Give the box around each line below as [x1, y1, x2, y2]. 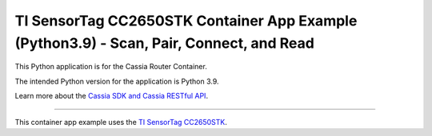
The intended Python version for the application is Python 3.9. [14, 76, 219, 86]
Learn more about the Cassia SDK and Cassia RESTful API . [14, 91, 208, 101]
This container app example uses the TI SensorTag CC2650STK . [14, 117, 228, 126]
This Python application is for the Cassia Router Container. [14, 62, 207, 72]
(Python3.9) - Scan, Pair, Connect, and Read [14, 34, 315, 52]
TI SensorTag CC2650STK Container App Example [14, 12, 358, 29]
